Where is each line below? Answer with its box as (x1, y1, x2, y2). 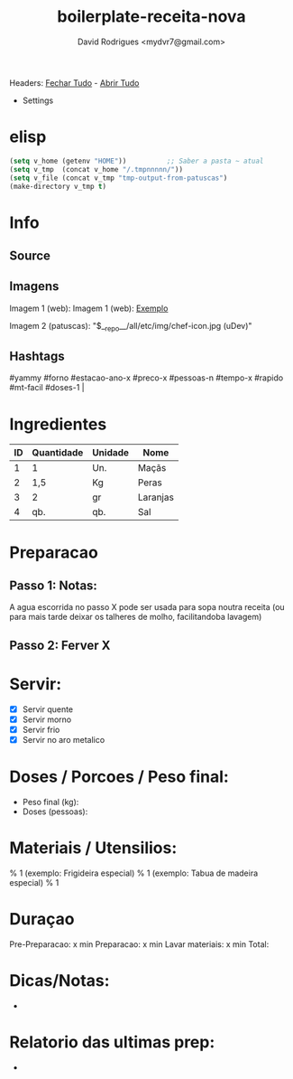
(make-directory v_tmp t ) (9, 182, 106, 191)
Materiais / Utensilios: (9, 838, 178, 859)
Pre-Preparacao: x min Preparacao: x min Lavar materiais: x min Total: (9, 938, 270, 950)
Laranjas (137, 491, 174, 503)
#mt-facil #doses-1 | (9, 382, 85, 393)
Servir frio (22, 724, 60, 735)
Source (9, 248, 51, 263)
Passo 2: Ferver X (9, 637, 111, 652)
